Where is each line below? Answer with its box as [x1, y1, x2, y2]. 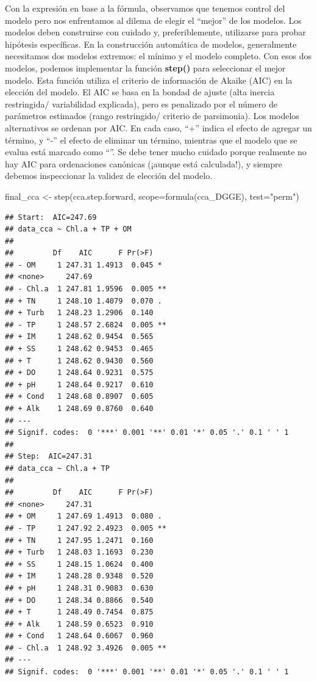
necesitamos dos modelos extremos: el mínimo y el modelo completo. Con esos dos [5, 49, 312, 62]
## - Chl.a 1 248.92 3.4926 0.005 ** [5, 643, 166, 652]
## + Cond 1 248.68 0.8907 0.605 [5, 392, 154, 401]
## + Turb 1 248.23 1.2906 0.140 [5, 308, 154, 318]
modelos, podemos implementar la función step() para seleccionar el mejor [5, 61, 286, 74]
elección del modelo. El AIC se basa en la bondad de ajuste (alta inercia [5, 86, 275, 98]
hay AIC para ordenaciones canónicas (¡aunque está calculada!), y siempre [5, 157, 282, 170]
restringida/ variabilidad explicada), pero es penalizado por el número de [5, 97, 277, 110]
